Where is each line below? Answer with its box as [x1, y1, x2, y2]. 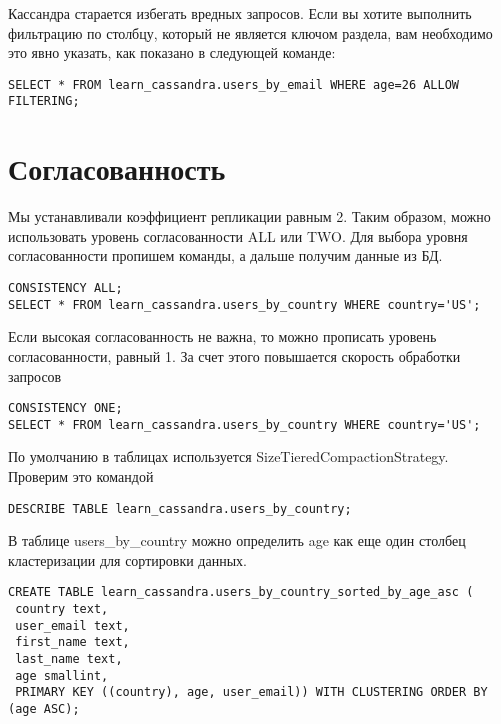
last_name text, [15, 652, 123, 667]
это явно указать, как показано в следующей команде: [8, 42, 336, 63]
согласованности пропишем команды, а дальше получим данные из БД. [8, 245, 443, 266]
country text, [15, 602, 109, 617]
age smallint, [15, 668, 109, 683]
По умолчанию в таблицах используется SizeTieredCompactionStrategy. [8, 446, 449, 467]
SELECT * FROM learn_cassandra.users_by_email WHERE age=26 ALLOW [8, 77, 460, 92]
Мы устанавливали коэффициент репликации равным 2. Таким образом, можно [8, 206, 491, 227]
